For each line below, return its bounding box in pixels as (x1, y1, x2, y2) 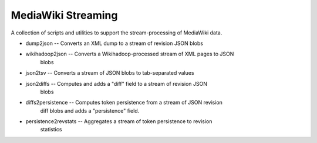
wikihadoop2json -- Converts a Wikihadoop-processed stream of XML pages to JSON (25, 50, 234, 58)
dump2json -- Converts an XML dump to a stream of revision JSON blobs (25, 40, 204, 47)
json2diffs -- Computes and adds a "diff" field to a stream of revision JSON (25, 80, 208, 87)
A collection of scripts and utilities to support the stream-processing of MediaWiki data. (11, 29, 222, 36)
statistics (40, 126, 62, 133)
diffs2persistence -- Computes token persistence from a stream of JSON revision (25, 99, 223, 106)
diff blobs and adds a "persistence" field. (40, 107, 140, 114)
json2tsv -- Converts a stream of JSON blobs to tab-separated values (25, 69, 194, 76)
